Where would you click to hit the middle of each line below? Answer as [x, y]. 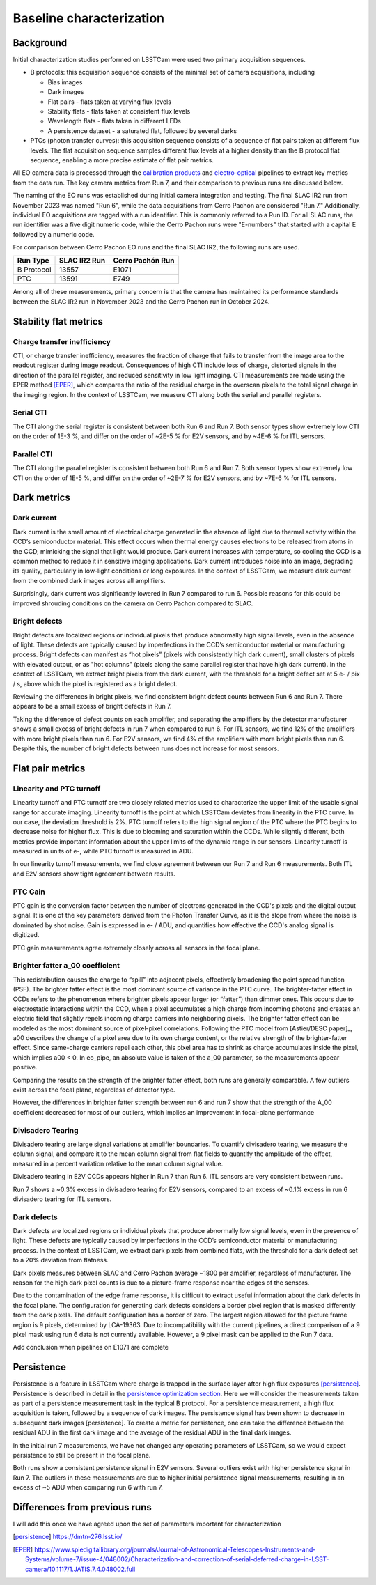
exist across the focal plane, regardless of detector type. [94, 1090]
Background [40, 43]
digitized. [26, 935]
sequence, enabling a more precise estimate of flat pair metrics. [122, 160]
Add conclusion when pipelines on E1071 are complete [91, 1347]
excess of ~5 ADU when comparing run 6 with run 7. [88, 1487]
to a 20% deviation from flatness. [61, 1260]
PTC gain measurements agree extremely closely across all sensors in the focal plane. [136, 948]
